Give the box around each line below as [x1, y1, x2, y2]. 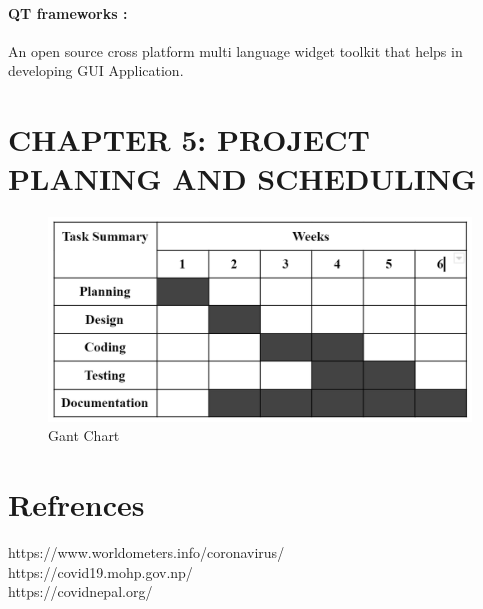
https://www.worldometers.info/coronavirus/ [8, 542, 285, 563]
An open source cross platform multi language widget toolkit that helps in [8, 40, 463, 61]
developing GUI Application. [8, 60, 184, 81]
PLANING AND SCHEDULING [8, 158, 477, 199]
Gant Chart [48, 425, 120, 446]
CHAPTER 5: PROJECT [8, 119, 370, 160]
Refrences [8, 484, 145, 525]
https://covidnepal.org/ [8, 581, 153, 602]
